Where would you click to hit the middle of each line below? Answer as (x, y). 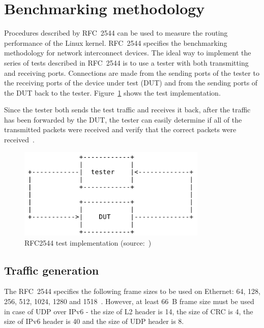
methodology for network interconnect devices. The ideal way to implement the (128, 53)
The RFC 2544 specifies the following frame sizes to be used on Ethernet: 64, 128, (132, 291)
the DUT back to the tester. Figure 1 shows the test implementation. (112, 92)
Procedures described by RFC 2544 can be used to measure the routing (116, 33)
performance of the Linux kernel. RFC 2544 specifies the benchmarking (116, 42)
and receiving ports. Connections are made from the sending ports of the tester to (132, 72)
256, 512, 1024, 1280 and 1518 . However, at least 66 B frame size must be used (129, 301)
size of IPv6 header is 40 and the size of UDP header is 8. (94, 321)
